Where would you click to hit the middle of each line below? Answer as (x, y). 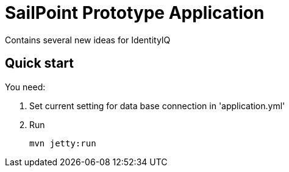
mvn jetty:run (63, 143)
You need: (25, 87)
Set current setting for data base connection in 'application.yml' (157, 106)
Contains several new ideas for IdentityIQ (88, 40)
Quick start (39, 63)
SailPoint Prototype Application (135, 13)
